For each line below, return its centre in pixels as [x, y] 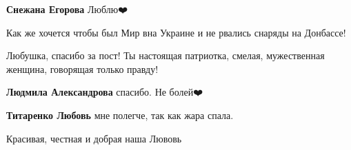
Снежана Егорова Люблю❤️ [67, 9]
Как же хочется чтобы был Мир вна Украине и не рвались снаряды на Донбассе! [176, 32]
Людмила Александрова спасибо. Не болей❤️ [105, 92]
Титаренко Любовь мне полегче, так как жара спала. [120, 115]
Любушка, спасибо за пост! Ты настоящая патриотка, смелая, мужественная [166, 55]
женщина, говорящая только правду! [82, 68]
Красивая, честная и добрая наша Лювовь [94, 138]
